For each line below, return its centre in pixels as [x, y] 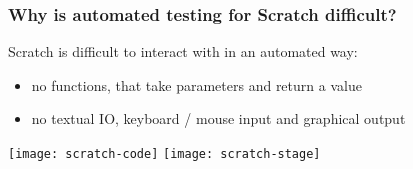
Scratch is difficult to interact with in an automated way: [183, 51]
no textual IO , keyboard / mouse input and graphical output [218, 118]
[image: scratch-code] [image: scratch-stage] [164, 154]
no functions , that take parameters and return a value [196, 84]
